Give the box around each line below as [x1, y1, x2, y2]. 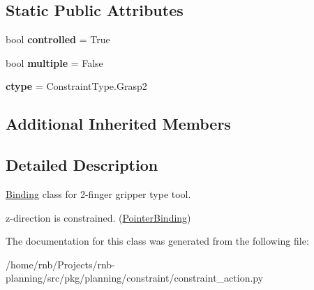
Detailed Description [6, 154, 158, 176]
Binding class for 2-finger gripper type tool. [6, 186, 191, 201]
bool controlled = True [6, 32, 110, 47]
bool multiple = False [6, 55, 103, 70]
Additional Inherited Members [6, 113, 231, 135]
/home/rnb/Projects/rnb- [6, 257, 115, 271]
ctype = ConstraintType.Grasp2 [6, 79, 147, 93]
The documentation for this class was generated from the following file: [6, 234, 309, 248]
